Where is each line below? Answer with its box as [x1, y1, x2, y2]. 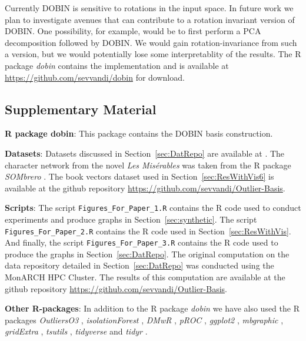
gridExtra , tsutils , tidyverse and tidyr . [5, 325, 148, 337]
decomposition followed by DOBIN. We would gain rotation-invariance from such [5, 36, 297, 48]
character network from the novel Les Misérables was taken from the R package [5, 158, 291, 171]
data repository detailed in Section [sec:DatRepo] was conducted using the [5, 259, 274, 272]
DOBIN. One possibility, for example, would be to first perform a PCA [5, 25, 261, 37]
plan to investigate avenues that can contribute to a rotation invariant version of [5, 13, 295, 25]
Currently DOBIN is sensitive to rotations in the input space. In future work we [5, 2, 294, 14]
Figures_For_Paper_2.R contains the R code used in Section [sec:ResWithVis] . [5, 224, 291, 237]
